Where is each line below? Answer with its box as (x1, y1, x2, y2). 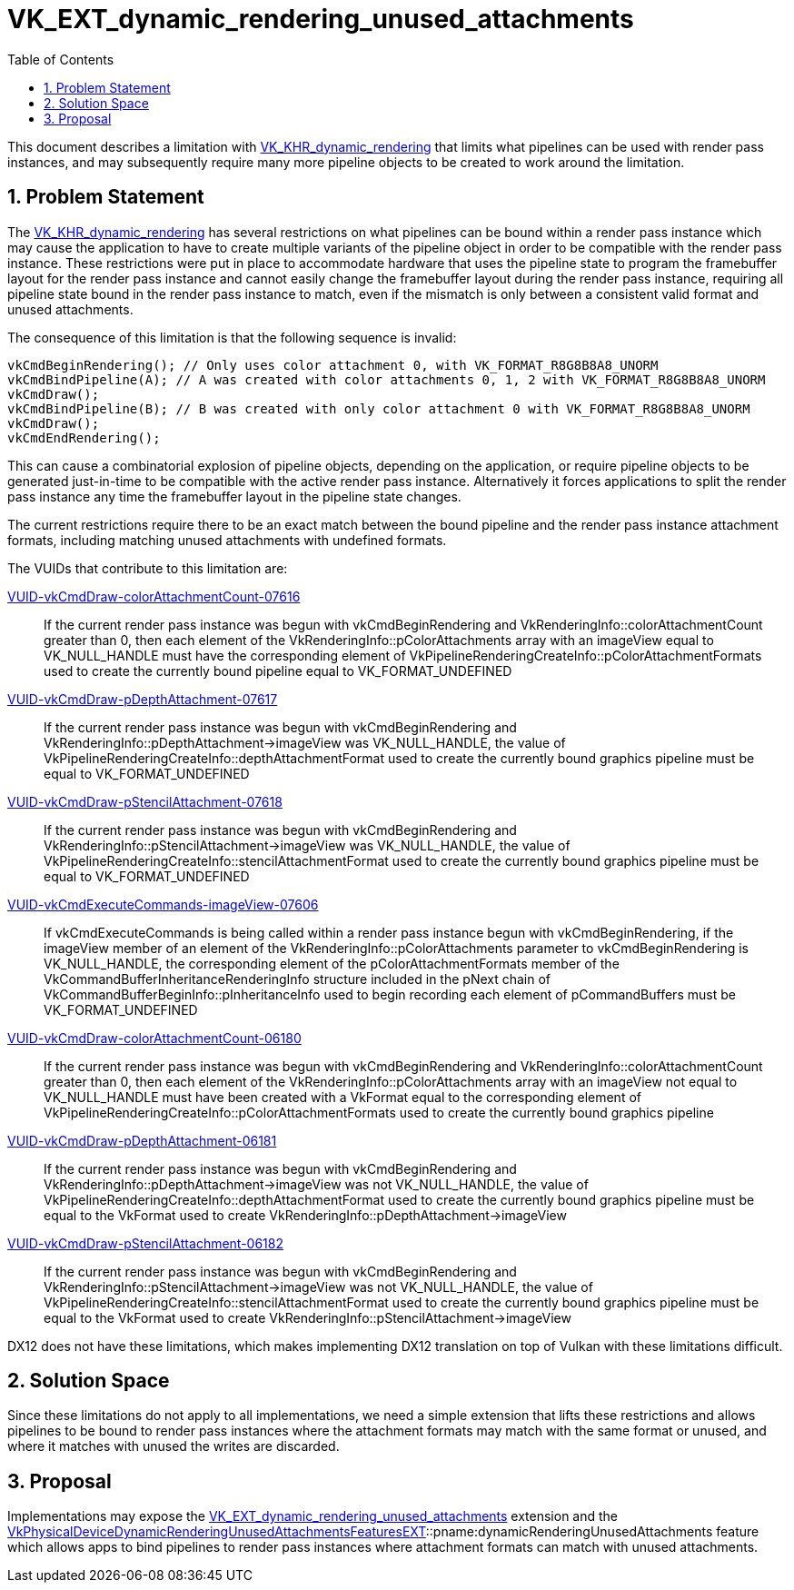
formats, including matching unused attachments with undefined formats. (7, 532, 447, 548)
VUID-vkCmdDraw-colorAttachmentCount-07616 (7, 588, 301, 604)
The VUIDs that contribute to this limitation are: (7, 560, 288, 576)
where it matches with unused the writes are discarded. (7, 1438, 340, 1455)
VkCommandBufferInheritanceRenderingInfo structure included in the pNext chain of (44, 970, 551, 987)
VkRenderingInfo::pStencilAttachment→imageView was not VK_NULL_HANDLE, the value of (44, 1278, 593, 1295)
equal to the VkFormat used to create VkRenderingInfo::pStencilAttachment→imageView (44, 1309, 571, 1326)
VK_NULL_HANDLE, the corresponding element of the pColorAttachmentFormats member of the (44, 955, 620, 971)
